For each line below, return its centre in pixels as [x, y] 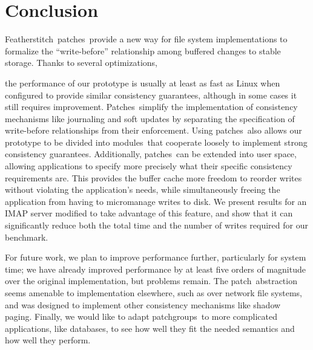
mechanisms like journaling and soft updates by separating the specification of [150, 118]
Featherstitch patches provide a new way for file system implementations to [146, 39]
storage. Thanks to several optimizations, [81, 63]
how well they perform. [48, 340]
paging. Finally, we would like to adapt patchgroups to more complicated [141, 316]
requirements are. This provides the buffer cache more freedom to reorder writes [153, 177]
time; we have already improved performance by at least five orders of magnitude [155, 269]
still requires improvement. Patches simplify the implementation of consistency [151, 107]
